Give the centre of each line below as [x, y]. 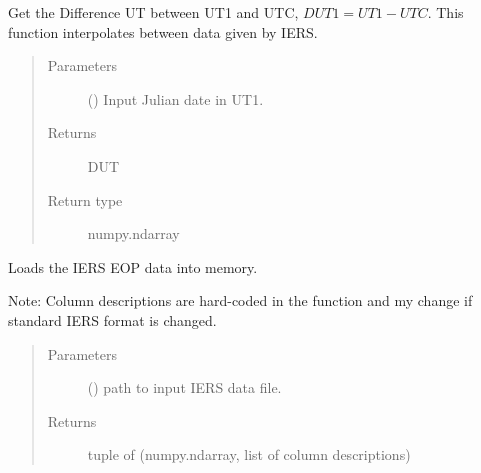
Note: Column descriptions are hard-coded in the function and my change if [240, 300]
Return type [85, 199]
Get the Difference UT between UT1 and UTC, [153, 12]
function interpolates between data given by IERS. [163, 31]
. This [445, 12]
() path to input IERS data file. [184, 387]
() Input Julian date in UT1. [175, 98]
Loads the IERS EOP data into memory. [133, 266]
